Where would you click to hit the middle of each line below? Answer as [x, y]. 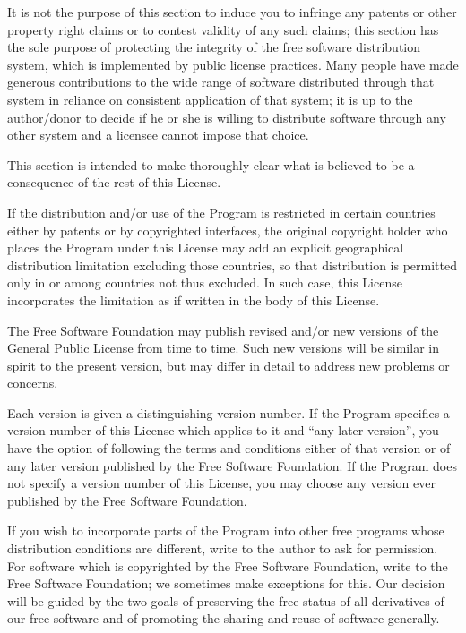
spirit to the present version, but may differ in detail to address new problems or [229, 365]
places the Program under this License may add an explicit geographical [206, 248]
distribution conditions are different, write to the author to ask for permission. [223, 548]
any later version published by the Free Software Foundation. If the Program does [232, 465]
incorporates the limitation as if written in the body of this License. [194, 299]
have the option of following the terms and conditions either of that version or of [229, 448]
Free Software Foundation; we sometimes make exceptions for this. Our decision [226, 583]
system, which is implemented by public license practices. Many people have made [233, 64]
